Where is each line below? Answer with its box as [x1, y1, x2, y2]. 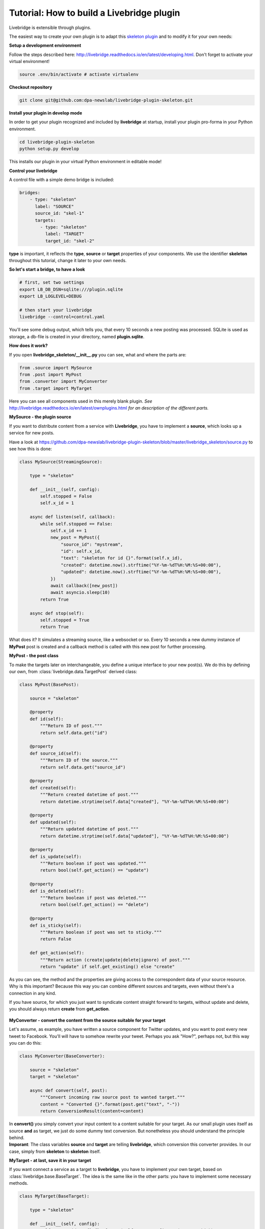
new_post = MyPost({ [50, 535, 100, 540]
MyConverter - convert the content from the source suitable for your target [9, 1017, 166, 1023]
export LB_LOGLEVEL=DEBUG [19, 293, 82, 299]
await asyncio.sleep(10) [50, 590, 110, 595]
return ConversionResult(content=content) [40, 1109, 144, 1114]
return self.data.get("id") [40, 730, 108, 735]
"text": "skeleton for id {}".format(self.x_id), [60, 556, 183, 561]
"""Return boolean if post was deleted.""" [40, 895, 147, 901]
